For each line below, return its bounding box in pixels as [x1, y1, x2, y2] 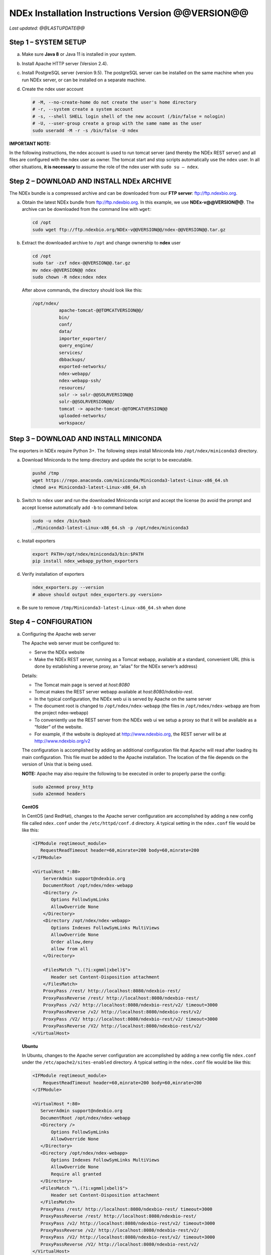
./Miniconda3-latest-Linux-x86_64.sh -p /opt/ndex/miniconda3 [32, 525, 189, 531]
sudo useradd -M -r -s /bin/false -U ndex [32, 128, 139, 133]
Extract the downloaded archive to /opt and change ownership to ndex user [22, 239, 181, 245]
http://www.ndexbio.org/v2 [34, 738, 90, 744]
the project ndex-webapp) [34, 710, 89, 716]
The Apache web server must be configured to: [22, 640, 120, 646]
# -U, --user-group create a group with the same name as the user [32, 120, 202, 127]
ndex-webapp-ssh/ [58, 378, 101, 384]
